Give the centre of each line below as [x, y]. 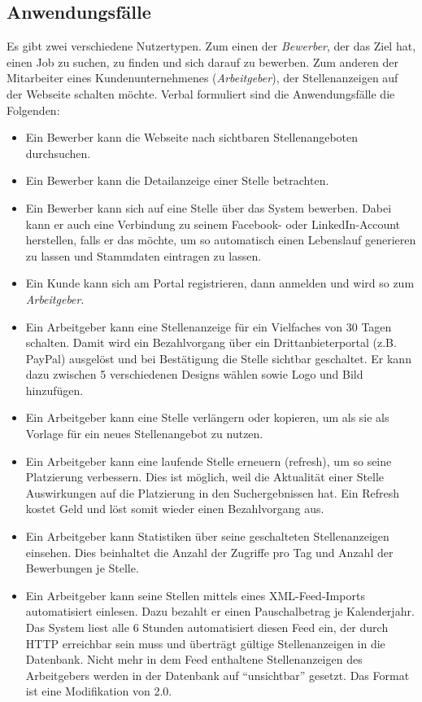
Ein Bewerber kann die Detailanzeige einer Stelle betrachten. [177, 180]
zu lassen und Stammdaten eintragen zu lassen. [144, 255]
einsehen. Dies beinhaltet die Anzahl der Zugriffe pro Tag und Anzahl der [209, 552]
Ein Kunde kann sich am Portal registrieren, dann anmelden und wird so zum [220, 283]
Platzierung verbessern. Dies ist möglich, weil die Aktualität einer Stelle [205, 477]
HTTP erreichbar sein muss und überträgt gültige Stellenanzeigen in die [205, 643]
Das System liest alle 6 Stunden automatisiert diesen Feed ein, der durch [207, 627]
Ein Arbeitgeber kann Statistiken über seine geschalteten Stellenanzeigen [207, 536]
